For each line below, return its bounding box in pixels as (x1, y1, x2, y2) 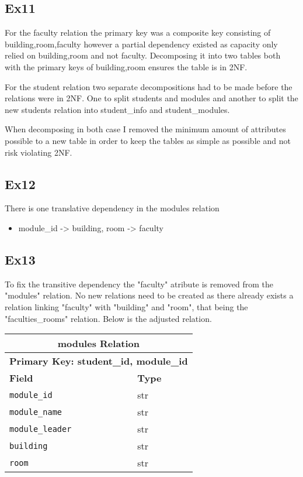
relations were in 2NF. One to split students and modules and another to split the (5, 92, 298, 104)
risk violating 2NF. (5, 146, 72, 158)
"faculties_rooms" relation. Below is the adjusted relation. (5, 312, 212, 324)
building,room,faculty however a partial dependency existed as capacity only (5, 37, 278, 50)
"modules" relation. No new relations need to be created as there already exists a (5, 289, 294, 301)
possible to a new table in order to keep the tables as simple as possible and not (5, 134, 291, 146)
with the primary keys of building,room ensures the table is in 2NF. (5, 60, 248, 73)
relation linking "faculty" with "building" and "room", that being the (5, 300, 248, 313)
